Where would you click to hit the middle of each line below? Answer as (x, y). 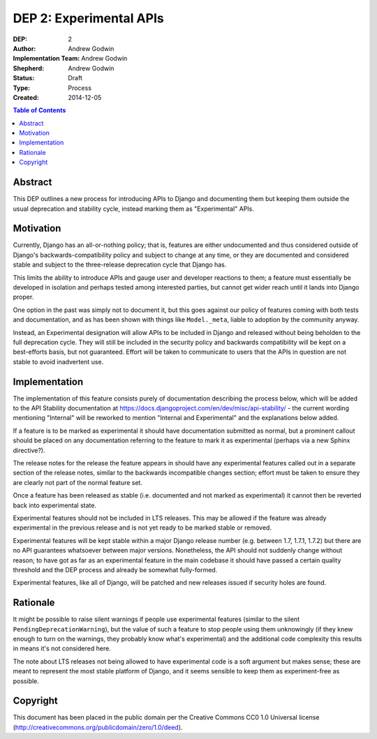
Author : (24, 48)
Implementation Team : (46, 59)
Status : (24, 78)
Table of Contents (39, 110)
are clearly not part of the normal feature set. (78, 482)
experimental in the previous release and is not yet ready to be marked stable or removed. (142, 528)
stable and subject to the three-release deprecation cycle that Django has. (120, 264)
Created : (26, 97)
